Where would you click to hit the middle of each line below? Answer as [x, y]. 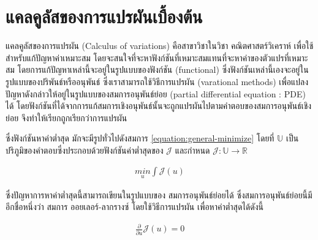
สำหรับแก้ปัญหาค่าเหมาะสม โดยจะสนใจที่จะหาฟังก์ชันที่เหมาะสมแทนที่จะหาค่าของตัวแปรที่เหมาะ [157, 57]
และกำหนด [192, 150]
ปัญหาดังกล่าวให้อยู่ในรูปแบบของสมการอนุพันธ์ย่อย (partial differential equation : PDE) [156, 93]
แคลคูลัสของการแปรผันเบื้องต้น [104, 16]
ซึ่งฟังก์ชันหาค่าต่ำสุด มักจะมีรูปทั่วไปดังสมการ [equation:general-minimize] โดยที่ [140, 138]
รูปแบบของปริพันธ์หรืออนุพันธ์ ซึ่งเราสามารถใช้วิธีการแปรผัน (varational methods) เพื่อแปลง [157, 81]
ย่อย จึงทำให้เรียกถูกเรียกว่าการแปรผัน [66, 117]
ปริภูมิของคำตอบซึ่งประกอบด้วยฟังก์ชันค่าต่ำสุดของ [85, 150]
